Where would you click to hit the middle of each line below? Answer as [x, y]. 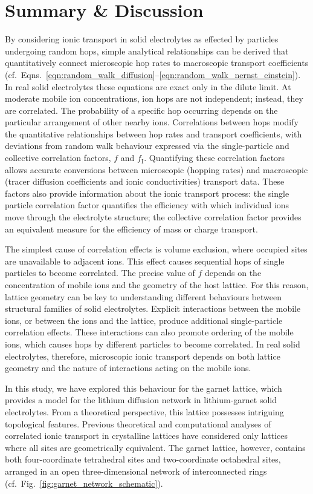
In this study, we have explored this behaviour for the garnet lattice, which [144, 388]
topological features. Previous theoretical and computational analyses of [138, 423]
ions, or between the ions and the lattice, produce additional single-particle [144, 320]
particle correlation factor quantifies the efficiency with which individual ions [147, 205]
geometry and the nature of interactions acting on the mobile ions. [128, 368]
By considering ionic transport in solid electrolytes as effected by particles [142, 39]
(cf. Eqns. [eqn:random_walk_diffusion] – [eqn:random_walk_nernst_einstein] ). [153, 74]
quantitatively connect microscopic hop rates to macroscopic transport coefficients [157, 63]
